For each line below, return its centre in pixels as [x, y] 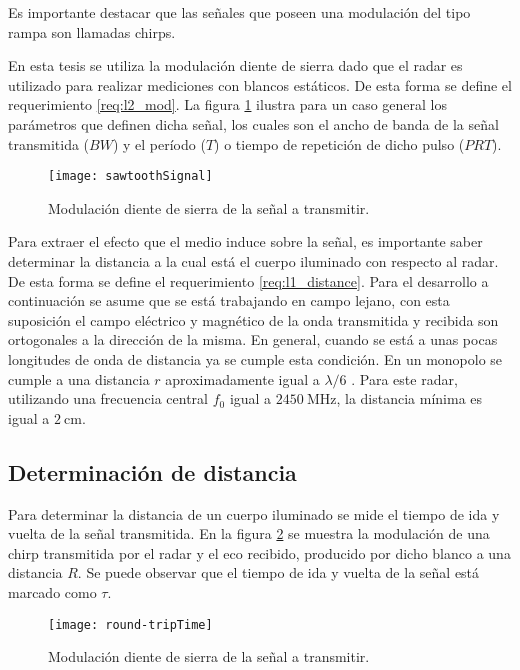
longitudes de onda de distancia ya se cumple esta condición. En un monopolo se [255, 358]
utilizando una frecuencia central [108, 398]
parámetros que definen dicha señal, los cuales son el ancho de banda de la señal [253, 123]
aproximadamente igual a [242, 378]
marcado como [52, 591]
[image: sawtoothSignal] [130, 176]
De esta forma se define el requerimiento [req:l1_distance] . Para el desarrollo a [248, 280]
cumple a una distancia [79, 378]
